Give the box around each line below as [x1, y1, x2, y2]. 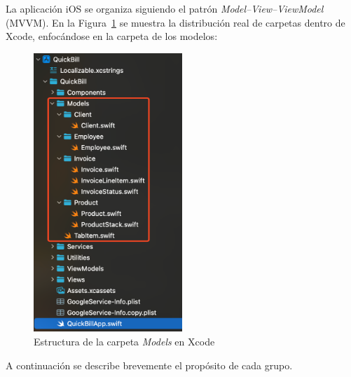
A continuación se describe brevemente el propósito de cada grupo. [6, 357, 293, 372]
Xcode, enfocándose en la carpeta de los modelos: [6, 29, 218, 43]
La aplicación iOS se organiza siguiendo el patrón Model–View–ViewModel [6, 1, 324, 15]
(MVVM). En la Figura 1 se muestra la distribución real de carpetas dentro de [6, 15, 345, 29]
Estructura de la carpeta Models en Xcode [34, 334, 215, 348]
